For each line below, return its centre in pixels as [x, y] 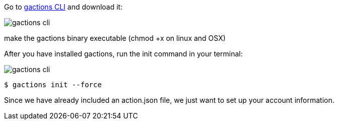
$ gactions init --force [53, 85]
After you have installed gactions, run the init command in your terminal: [123, 54]
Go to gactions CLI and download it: [63, 7]
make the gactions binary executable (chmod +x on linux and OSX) [115, 38]
